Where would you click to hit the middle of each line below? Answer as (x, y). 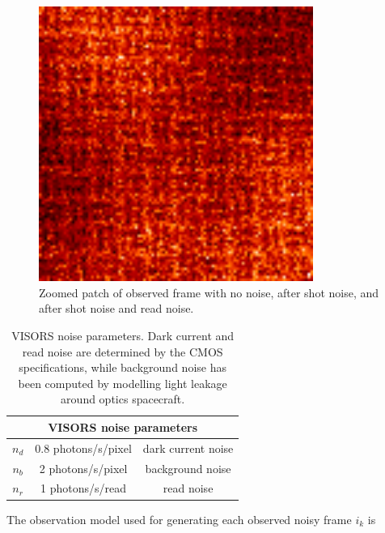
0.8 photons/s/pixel (83, 448)
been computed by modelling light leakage (123, 383)
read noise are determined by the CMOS (123, 351)
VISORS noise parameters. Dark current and (123, 335)
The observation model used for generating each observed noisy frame (179, 519)
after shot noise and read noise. (116, 308)
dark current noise (188, 448)
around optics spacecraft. (123, 399)
